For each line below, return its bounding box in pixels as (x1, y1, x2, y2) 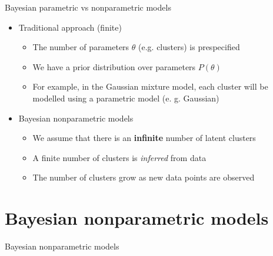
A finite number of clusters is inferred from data (32, 151, 207, 163)
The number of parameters (32, 41, 129, 53)
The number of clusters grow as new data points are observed (32, 171, 255, 183)
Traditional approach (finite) (18, 21, 122, 33)
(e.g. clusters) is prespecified (138, 41, 240, 53)
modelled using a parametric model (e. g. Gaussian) (32, 91, 219, 104)
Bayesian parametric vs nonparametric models (5, 1, 171, 13)
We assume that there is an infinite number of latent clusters (32, 132, 256, 144)
